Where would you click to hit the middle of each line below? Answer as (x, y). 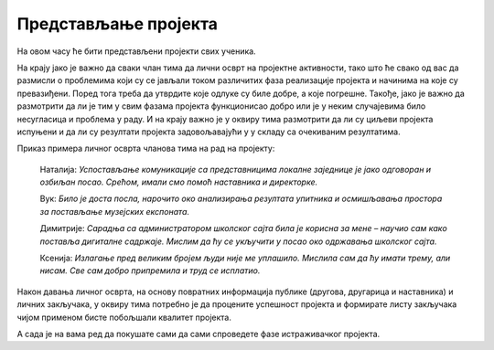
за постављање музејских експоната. (115, 211)
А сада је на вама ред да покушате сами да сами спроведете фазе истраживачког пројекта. (199, 334)
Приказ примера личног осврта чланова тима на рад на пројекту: (146, 148)
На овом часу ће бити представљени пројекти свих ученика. (136, 51)
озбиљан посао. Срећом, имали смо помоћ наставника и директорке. (179, 182)
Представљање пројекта (118, 24)
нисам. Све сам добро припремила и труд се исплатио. (150, 270)
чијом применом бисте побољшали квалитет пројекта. (124, 317)
